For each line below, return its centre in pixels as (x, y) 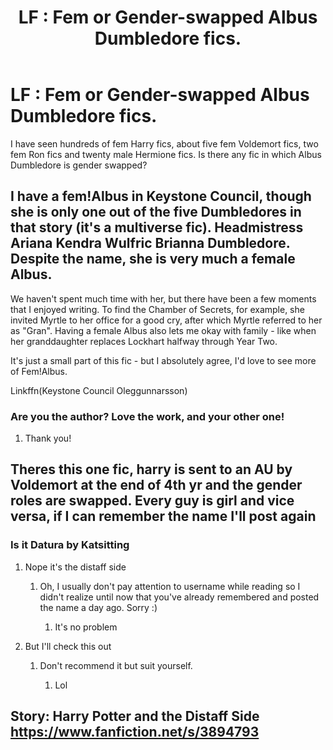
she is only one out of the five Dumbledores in (156, 212)
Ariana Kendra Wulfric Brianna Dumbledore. (150, 243)
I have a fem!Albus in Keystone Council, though (161, 196)
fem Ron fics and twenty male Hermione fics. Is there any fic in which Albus (166, 154)
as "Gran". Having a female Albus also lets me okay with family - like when (163, 330)
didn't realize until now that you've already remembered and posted (179, 597)
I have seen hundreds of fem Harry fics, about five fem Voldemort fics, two (164, 143)
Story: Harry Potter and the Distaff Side (135, 716)
